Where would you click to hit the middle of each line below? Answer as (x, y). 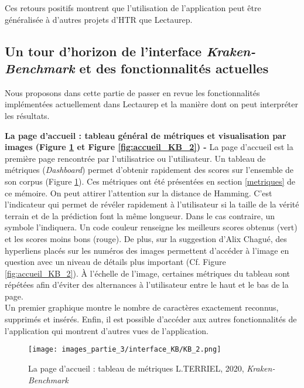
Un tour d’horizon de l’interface (103, 51)
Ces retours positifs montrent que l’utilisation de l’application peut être (133, 8)
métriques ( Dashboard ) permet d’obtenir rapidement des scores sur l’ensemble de (149, 170)
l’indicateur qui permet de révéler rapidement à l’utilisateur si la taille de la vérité (152, 204)
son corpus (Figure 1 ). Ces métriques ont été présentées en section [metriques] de (150, 181)
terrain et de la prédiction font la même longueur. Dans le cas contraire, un (140, 215)
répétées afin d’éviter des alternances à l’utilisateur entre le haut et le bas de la (147, 285)
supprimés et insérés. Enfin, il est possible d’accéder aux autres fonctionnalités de (151, 319)
